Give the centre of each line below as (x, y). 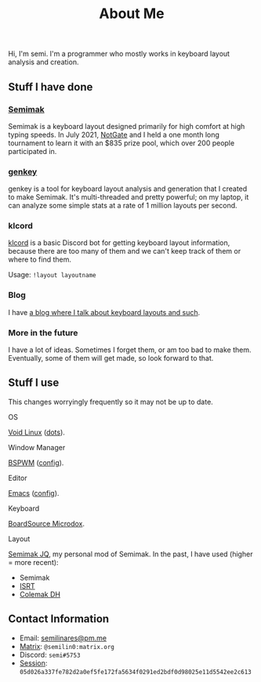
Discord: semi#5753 (50, 654)
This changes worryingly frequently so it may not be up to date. (111, 401)
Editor (18, 478)
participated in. (33, 151)
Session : (33, 663)
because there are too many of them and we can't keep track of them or (125, 251)
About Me (132, 14)
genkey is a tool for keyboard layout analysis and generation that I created (128, 189)
